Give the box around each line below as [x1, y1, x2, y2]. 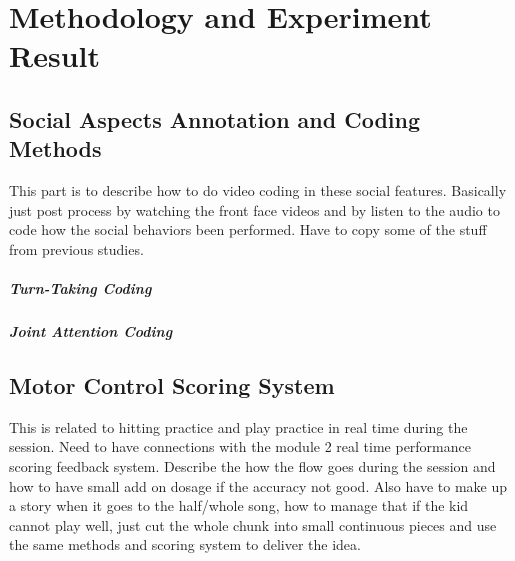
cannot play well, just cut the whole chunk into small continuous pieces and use [9, 514, 497, 535]
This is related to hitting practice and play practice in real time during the [9, 416, 468, 437]
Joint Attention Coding [9, 321, 173, 342]
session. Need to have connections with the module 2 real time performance [9, 436, 471, 457]
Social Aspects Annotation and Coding [9, 103, 421, 134]
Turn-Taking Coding [9, 278, 152, 299]
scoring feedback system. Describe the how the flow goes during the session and [9, 456, 496, 477]
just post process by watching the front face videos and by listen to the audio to [9, 199, 500, 220]
